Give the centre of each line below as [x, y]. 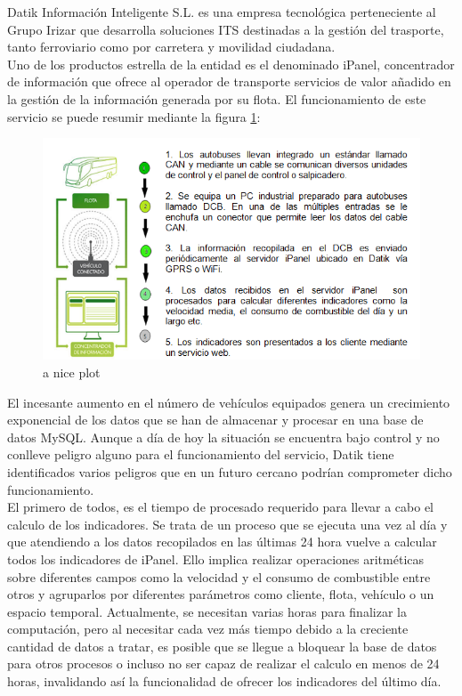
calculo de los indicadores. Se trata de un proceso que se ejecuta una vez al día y [227, 524]
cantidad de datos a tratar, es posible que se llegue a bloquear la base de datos [222, 646]
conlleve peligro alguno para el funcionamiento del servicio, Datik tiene [201, 454]
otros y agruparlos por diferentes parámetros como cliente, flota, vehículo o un [221, 594]
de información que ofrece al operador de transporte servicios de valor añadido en [229, 81]
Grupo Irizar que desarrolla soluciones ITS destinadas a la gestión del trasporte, [226, 29]
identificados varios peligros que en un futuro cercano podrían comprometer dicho [230, 471]
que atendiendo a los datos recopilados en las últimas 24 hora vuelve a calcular [222, 542]
